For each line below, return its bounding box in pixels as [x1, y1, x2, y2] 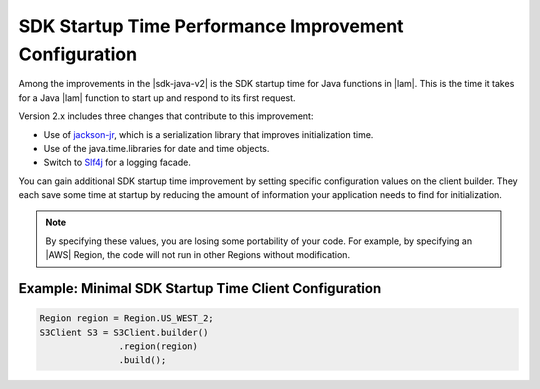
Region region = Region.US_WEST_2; [39, 313, 214, 324]
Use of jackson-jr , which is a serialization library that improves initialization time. [43, 128, 374, 140]
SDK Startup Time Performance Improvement [18, 15, 404, 37]
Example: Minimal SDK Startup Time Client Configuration [18, 280, 382, 297]
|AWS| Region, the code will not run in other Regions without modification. [45, 249, 350, 261]
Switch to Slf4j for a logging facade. [43, 156, 192, 169]
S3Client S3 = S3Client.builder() [39, 326, 209, 338]
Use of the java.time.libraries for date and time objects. [43, 142, 270, 154]
